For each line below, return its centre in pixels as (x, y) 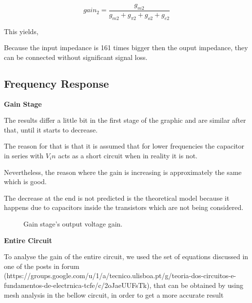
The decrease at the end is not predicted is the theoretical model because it (117, 198)
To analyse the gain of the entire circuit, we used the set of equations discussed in (126, 256)
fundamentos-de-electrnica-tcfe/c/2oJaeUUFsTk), (78, 285)
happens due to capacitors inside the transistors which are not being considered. (124, 207)
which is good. (25, 181)
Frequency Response (57, 83)
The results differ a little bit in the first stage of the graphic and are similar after (125, 120)
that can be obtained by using (199, 285)
